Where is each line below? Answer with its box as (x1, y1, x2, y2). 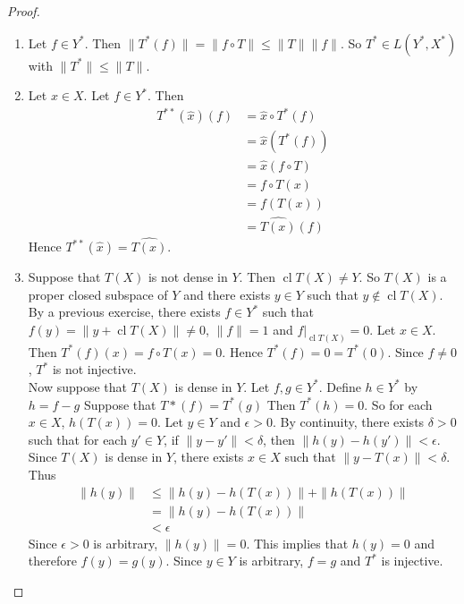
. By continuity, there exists (272, 413, 425, 431)
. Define (318, 377, 361, 396)
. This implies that (246, 533, 349, 552)
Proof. (7, 2, 40, 20)
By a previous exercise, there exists (28, 302, 221, 321)
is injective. (381, 551, 443, 570)
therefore (28, 551, 77, 570)
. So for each (364, 395, 433, 413)
